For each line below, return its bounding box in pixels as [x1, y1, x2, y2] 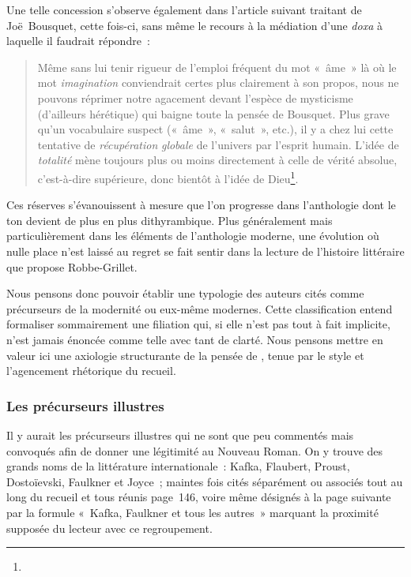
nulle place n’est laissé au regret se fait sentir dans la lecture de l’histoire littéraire [6, 242, 405, 259]
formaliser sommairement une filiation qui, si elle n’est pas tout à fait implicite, [6, 316, 390, 332]
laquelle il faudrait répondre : [6, 32, 150, 49]
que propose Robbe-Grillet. [6, 258, 138, 275]
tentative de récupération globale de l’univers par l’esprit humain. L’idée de [37, 136, 399, 152]
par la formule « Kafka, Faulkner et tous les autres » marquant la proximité [6, 504, 379, 520]
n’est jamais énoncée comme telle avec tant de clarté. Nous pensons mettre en [6, 331, 383, 347]
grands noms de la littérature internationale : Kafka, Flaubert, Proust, [6, 458, 350, 474]
